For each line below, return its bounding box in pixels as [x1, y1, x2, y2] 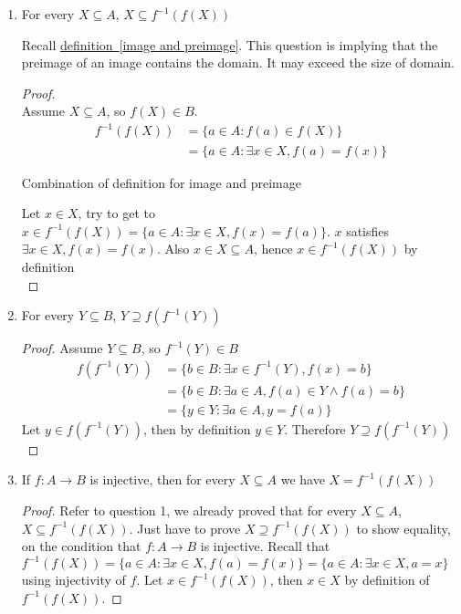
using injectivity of [21, 570, 126, 589]
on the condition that [21, 536, 141, 556]
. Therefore [284, 419, 346, 438]
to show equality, [356, 518, 451, 537]
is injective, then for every [89, 470, 236, 489]
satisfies [346, 221, 390, 240]
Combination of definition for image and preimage [21, 172, 301, 192]
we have [280, 470, 325, 489]
